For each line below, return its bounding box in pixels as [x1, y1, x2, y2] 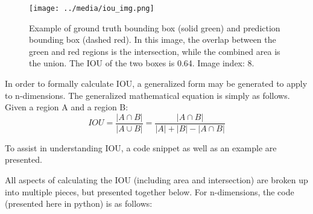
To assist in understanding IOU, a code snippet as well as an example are [5, 141, 277, 154]
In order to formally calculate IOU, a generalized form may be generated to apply [5, 77, 308, 90]
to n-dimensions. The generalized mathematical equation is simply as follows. [5, 89, 290, 101]
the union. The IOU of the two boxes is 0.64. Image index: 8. [29, 57, 255, 69]
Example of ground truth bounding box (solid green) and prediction [29, 21, 280, 34]
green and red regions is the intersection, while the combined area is [29, 45, 280, 57]
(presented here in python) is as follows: [5, 197, 153, 210]
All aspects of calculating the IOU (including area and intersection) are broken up [5, 174, 308, 186]
